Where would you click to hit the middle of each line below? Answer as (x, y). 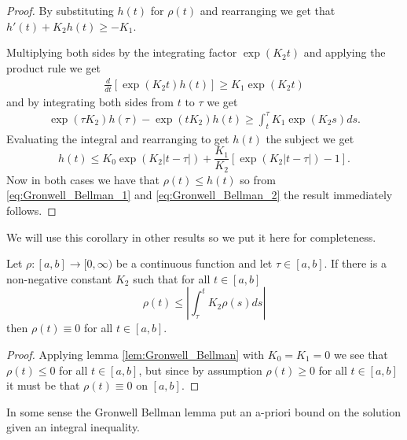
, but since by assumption (200, 370)
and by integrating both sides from (90, 101)
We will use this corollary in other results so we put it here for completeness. (191, 237)
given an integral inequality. (73, 427)
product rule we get (53, 67)
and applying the (345, 52)
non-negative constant (59, 278)
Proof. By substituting (60, 10)
